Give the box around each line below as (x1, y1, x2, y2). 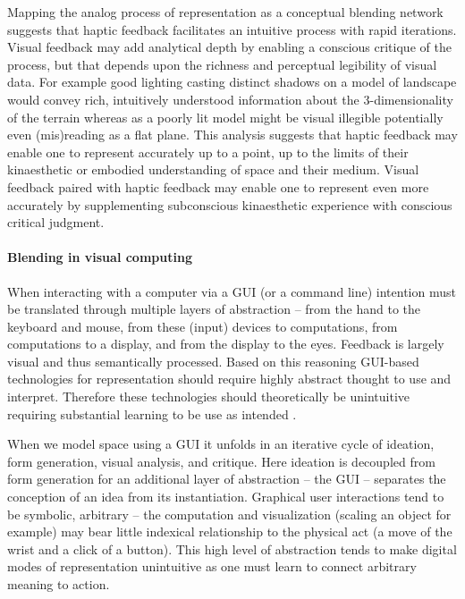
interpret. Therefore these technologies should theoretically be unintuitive (7, 387, 410, 406)
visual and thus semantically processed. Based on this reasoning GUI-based (7, 351, 419, 370)
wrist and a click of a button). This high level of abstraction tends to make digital (7, 539, 457, 558)
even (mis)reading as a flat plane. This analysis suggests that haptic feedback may (7, 125, 458, 144)
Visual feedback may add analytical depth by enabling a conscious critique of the (7, 38, 452, 56)
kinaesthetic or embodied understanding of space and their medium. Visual (7, 160, 419, 179)
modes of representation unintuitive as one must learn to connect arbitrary (7, 557, 417, 576)
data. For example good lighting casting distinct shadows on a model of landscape (7, 72, 457, 91)
